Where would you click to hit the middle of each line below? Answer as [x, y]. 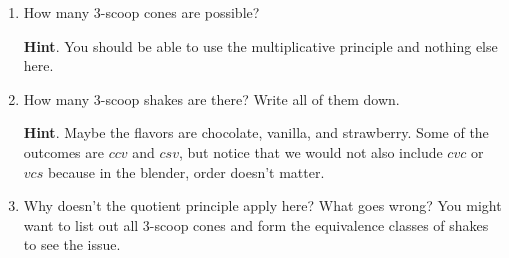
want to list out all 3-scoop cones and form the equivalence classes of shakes [256, 224]
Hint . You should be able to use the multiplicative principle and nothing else [260, 45]
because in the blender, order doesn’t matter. [186, 171]
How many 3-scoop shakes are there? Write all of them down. [211, 98]
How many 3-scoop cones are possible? [141, 12]
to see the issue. [72, 244]
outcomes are [64, 151]
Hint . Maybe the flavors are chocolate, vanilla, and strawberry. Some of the [256, 132]
